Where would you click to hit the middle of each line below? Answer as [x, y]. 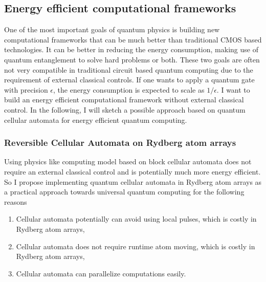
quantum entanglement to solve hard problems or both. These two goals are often [132, 59]
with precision [26, 89]
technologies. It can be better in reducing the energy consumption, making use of [131, 49]
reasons [16, 201]
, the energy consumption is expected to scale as [129, 89]
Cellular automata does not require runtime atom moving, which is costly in [136, 246]
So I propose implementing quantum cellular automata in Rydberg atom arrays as [133, 181]
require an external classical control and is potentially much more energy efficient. [132, 171]
